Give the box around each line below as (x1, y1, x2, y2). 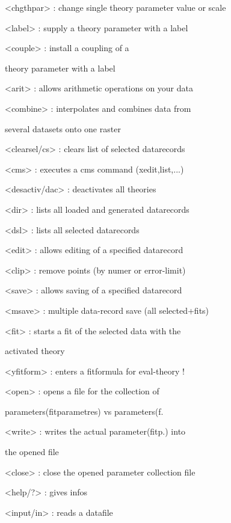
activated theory (5, 344, 65, 357)
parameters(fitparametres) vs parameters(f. (5, 405, 164, 417)
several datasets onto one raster (5, 122, 121, 135)
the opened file (5, 445, 59, 458)
